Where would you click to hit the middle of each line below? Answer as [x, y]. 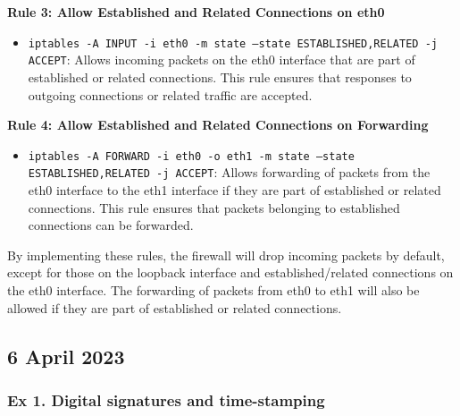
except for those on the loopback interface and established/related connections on [230, 272]
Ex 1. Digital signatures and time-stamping [166, 399]
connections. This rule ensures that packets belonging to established [214, 207]
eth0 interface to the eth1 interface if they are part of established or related [234, 190]
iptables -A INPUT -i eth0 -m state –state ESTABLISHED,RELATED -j [233, 43]
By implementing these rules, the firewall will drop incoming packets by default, [226, 255]
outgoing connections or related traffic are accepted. [170, 94]
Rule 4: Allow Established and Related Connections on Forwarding [218, 125]
